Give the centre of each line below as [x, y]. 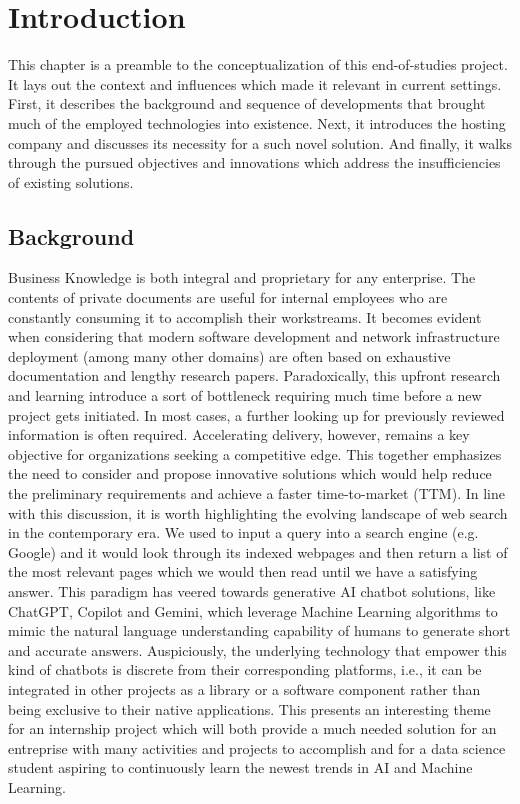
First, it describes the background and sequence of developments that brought [247, 103]
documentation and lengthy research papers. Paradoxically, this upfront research [254, 375]
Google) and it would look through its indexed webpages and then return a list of [258, 551]
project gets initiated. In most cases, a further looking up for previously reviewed [256, 414]
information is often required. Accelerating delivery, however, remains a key [239, 434]
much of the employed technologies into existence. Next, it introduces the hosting [257, 122]
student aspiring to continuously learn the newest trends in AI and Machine [240, 767]
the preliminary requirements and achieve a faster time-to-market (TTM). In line [256, 493]
